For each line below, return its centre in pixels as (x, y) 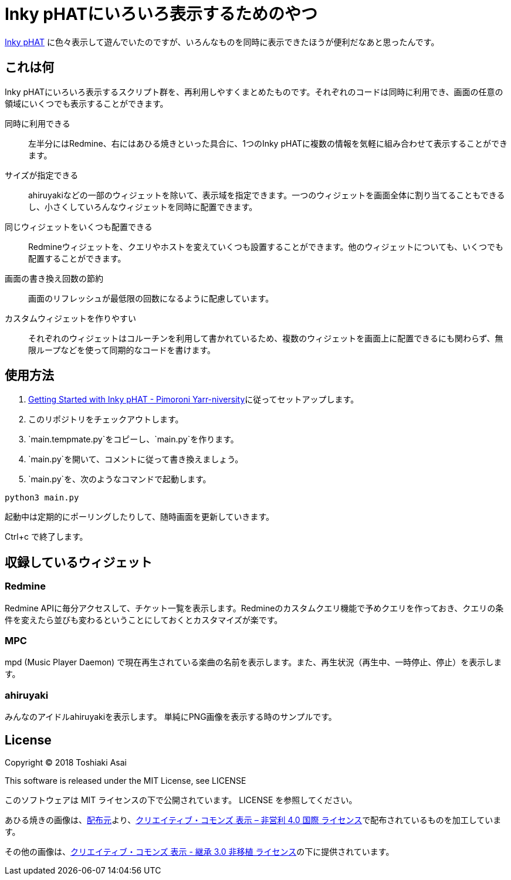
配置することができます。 (77, 258)
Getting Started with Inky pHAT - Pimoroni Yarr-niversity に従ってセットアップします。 (194, 400)
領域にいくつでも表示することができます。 (87, 103)
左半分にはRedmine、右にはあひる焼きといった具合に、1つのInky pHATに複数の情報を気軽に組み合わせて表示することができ (268, 143)
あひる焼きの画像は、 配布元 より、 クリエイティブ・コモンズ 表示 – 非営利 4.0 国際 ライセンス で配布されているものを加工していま (253, 820)
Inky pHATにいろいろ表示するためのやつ (161, 14)
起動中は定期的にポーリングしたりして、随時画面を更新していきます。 (140, 517)
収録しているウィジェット (79, 562)
